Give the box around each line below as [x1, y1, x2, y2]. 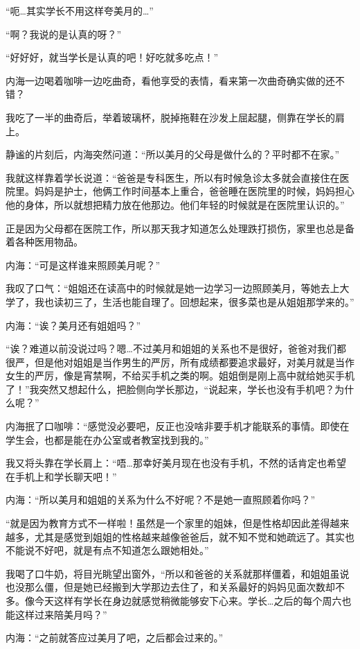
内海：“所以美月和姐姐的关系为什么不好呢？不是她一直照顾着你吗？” [6, 492, 316, 507]
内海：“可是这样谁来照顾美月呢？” [6, 257, 161, 272]
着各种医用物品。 [6, 234, 83, 249]
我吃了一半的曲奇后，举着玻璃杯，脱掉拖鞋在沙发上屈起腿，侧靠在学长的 [6, 110, 335, 124]
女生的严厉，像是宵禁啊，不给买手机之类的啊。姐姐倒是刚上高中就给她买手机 [6, 368, 354, 383]
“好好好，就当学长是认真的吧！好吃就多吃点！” [6, 50, 219, 64]
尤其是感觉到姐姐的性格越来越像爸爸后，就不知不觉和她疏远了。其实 [34, 529, 345, 544]
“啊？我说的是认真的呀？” [6, 26, 122, 41]
